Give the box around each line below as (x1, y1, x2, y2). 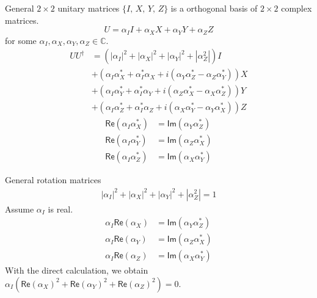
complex (281, 2, 312, 14)
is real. (48, 202, 73, 215)
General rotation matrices (5, 173, 101, 186)
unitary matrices (57, 2, 120, 14)
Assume (5, 202, 34, 215)
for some (5, 34, 37, 46)
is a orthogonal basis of (170, 2, 258, 14)
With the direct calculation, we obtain (5, 264, 148, 277)
